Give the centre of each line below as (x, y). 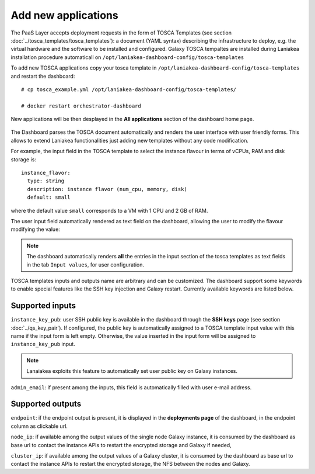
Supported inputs (43, 306)
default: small (49, 198)
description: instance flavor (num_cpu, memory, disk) (107, 189)
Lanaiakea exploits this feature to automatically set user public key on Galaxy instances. (132, 371)
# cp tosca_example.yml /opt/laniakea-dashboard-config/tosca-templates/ (129, 89)
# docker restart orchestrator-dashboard (81, 106)
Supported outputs (46, 404)
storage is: (23, 159)
